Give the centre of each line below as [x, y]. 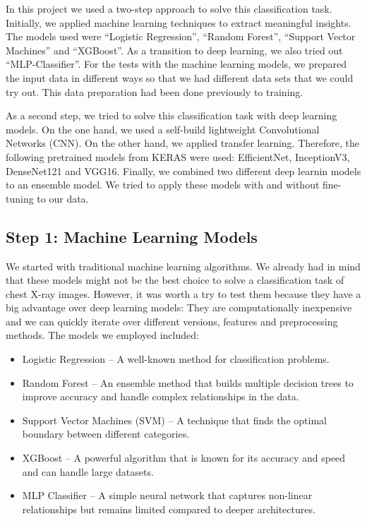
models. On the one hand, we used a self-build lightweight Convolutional [163, 129]
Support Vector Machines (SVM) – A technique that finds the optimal [174, 420]
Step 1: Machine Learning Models [132, 236]
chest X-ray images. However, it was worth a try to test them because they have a [183, 293]
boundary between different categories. [106, 434]
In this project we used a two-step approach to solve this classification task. [169, 8]
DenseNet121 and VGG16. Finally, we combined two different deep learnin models [183, 170]
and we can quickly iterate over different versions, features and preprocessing [172, 321]
